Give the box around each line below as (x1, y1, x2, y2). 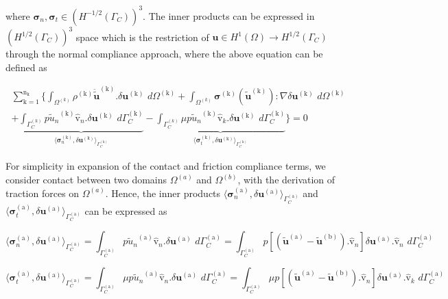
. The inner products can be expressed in (143, 8, 315, 23)
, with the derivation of (237, 172, 335, 187)
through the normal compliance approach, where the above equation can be (5, 47, 323, 60)
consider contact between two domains (5, 172, 167, 187)
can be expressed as (84, 203, 167, 218)
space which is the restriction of (75, 29, 209, 43)
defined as (5, 60, 47, 74)
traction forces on (5, 185, 80, 200)
